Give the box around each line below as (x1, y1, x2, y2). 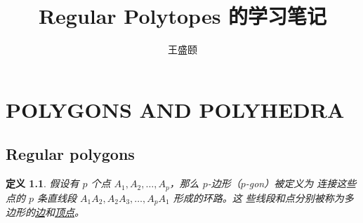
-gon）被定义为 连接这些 (245, 176, 357, 191)
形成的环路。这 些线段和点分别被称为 (173, 190, 344, 205)
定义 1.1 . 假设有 (6, 176, 79, 191)
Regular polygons (6, 143, 135, 165)
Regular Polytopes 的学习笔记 (38, 1, 327, 30)
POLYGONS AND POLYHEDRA (6, 95, 345, 123)
